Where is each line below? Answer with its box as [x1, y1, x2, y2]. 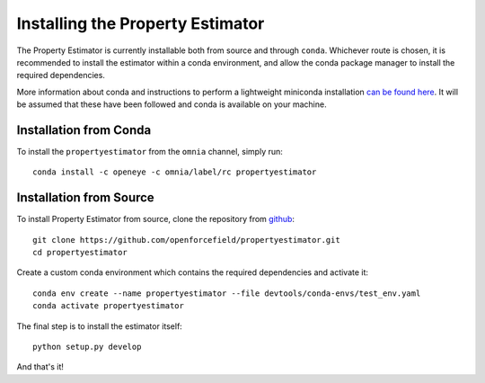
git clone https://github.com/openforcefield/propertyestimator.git [32, 235, 340, 245]
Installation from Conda [16, 122, 152, 138]
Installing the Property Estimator [16, 13, 265, 33]
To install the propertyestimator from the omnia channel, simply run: [16, 147, 283, 157]
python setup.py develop [32, 342, 142, 352]
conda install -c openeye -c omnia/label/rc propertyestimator [32, 167, 317, 177]
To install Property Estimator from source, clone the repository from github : [16, 214, 295, 225]
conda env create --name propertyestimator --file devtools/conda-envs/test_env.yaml [32, 288, 421, 298]
